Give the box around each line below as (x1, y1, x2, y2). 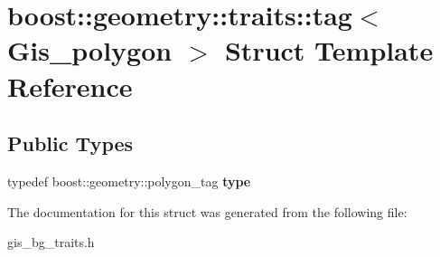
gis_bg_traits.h (7, 233, 95, 252)
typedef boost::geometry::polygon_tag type (7, 171, 251, 190)
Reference (7, 67, 133, 104)
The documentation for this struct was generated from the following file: (7, 202, 407, 221)
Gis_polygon (7, 32, 173, 69)
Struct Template (224, 32, 434, 69)
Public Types (7, 129, 134, 157)
